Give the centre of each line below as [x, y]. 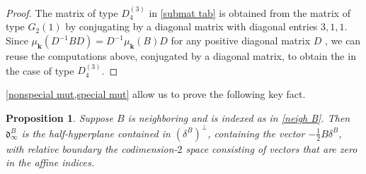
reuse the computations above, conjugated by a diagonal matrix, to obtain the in [181, 56]
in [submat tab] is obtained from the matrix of [250, 12]
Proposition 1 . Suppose [59, 117]
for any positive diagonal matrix [241, 40]
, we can [343, 40]
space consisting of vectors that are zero [271, 148]
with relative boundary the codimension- [92, 148]
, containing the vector [256, 133]
